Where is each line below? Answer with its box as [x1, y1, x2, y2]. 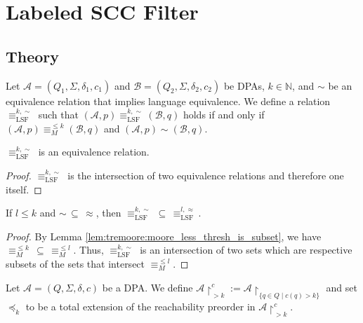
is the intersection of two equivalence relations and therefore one [67, 167, 344, 182]
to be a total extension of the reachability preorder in [25, 298, 256, 313]
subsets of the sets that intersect [6, 256, 145, 270]
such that [38, 107, 79, 122]
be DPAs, [223, 78, 265, 92]
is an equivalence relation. [38, 144, 150, 159]
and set [326, 280, 357, 294]
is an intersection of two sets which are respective [140, 242, 352, 257]
